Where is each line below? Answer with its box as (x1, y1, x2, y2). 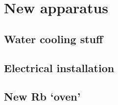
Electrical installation (4, 60, 115, 75)
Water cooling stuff (4, 31, 103, 46)
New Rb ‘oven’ (4, 89, 81, 104)
